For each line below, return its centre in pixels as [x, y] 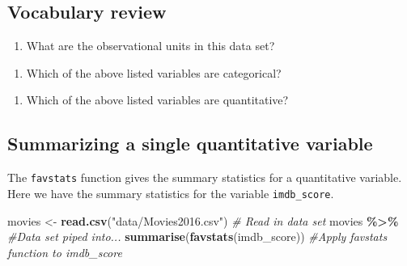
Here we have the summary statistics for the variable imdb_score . [171, 193]
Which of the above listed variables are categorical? [154, 72]
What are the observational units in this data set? [151, 46]
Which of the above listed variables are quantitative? [157, 100]
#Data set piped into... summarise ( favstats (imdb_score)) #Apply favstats [197, 236]
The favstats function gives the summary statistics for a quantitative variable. [205, 177]
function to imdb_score [65, 252]
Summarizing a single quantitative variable [190, 144]
